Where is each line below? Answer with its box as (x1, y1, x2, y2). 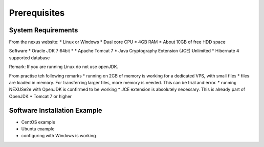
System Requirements (9, 26, 78, 34)
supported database (9, 54, 50, 61)
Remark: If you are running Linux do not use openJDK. (9, 64, 118, 70)
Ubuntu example (21, 126, 55, 132)
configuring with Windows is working (21, 133, 96, 139)
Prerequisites (9, 7, 65, 18)
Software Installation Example (9, 106, 103, 115)
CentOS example (21, 119, 56, 125)
